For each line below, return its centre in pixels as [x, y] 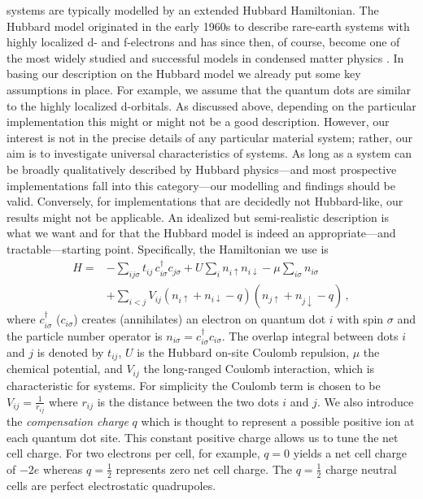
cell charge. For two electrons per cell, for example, [133, 453]
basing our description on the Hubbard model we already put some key [184, 74]
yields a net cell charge [350, 453]
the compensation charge [68, 421]
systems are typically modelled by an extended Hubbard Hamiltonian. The [193, 10]
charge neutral [361, 469]
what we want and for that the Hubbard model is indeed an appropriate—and [201, 233]
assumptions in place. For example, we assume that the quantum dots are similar [209, 89]
